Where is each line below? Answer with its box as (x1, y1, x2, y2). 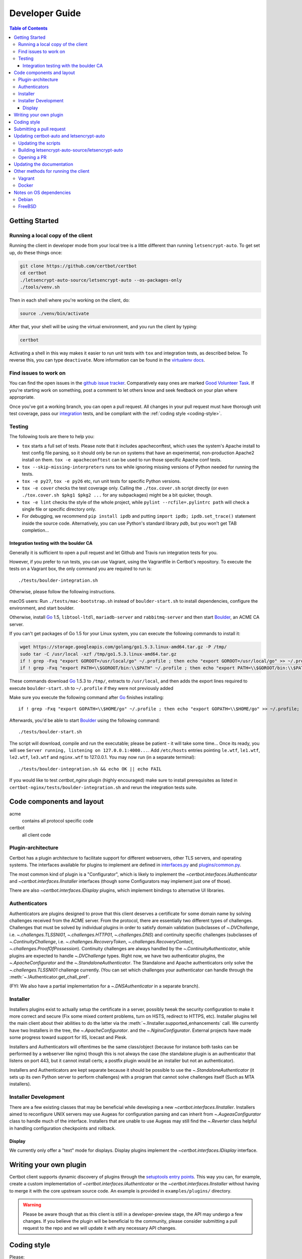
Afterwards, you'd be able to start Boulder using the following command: (9, 717, 161, 723)
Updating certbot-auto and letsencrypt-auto (14, 133, 105, 139)
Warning (23, 1202, 41, 1208)
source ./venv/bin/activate (20, 310, 89, 316)
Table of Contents (9, 25, 48, 31)
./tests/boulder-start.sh (18, 729, 83, 735)
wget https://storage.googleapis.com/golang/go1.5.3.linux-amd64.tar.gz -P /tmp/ (20, 644, 228, 650)
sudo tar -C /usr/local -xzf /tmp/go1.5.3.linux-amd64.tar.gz (20, 651, 177, 657)
